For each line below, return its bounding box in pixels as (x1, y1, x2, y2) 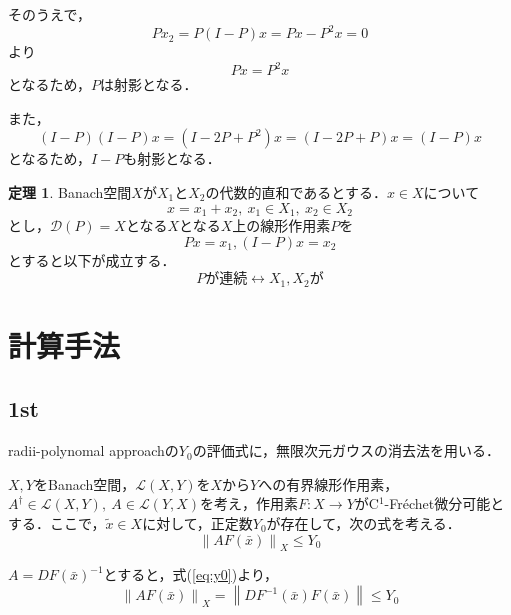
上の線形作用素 (232, 215, 331, 236)
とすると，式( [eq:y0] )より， (103, 564, 278, 585)
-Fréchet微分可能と (384, 493, 505, 514)
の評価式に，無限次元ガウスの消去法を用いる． (192, 440, 500, 461)
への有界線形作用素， (258, 473, 399, 494)
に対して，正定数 (142, 513, 253, 534)
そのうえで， (8, 4, 92, 24)
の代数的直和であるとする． (205, 181, 387, 202)
